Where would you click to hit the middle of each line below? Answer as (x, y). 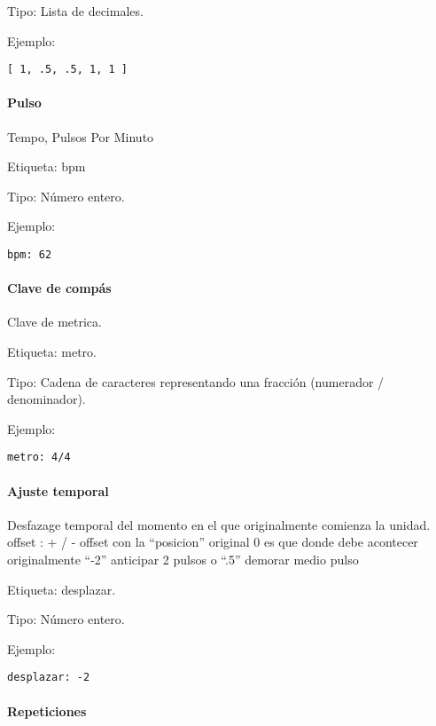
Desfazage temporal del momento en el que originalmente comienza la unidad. (219, 524)
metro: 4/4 (39, 458)
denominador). (47, 399)
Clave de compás (59, 288)
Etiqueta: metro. (52, 352)
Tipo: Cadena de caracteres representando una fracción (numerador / (196, 381)
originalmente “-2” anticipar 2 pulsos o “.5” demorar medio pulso (183, 560)
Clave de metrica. (54, 322)
